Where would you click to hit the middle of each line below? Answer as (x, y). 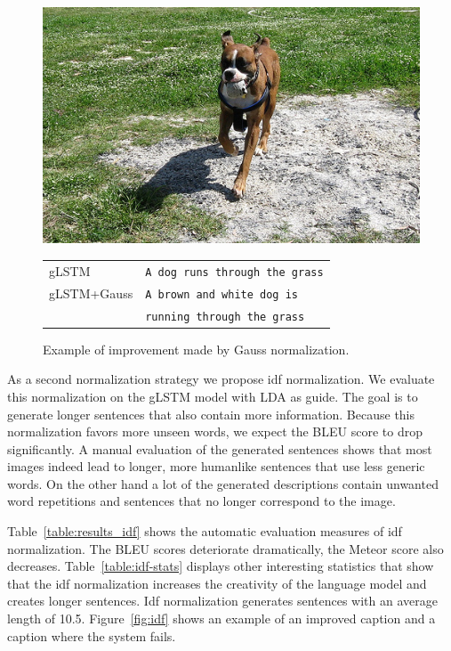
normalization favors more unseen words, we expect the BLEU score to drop (215, 431)
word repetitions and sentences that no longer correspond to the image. (201, 501)
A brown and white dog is (221, 294)
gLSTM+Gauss (91, 293)
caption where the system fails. (92, 635)
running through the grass (225, 317)
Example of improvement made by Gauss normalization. (196, 349)
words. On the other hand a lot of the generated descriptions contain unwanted (223, 483)
